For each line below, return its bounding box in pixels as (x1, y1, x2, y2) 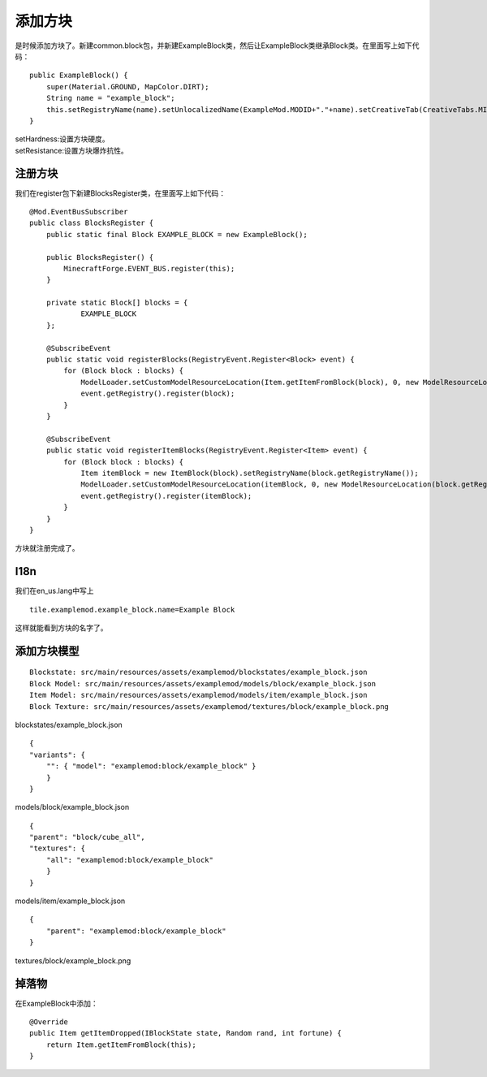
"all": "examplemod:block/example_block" (45, 855, 214, 864)
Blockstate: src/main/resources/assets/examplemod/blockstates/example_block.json (29, 668, 368, 677)
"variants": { (29, 750, 85, 759)
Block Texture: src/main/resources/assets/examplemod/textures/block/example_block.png (29, 702, 390, 711)
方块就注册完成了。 (15, 543, 80, 553)
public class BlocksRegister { (29, 218, 154, 227)
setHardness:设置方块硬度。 (15, 134, 110, 144)
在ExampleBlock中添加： (15, 998, 98, 1008)
